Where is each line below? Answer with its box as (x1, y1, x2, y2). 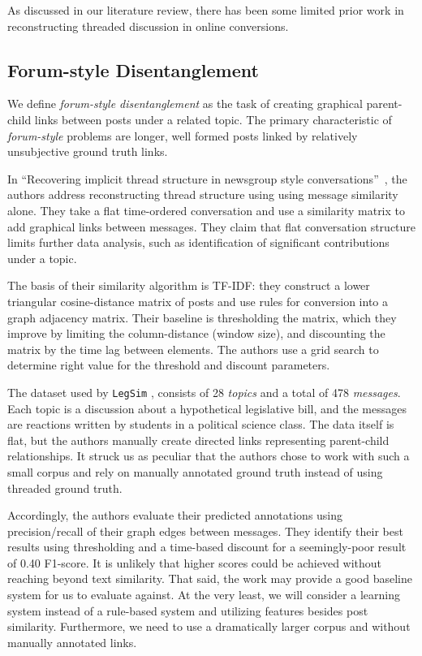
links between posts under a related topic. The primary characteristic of (34, 110, 392, 127)
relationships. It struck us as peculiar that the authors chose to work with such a (7, 447, 410, 464)
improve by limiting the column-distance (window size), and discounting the (7, 325, 385, 342)
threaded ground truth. (7, 479, 123, 496)
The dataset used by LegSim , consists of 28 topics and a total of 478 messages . (7, 383, 401, 400)
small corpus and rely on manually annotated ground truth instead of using (7, 463, 383, 480)
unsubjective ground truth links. (7, 143, 168, 160)
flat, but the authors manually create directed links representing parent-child (7, 431, 390, 448)
